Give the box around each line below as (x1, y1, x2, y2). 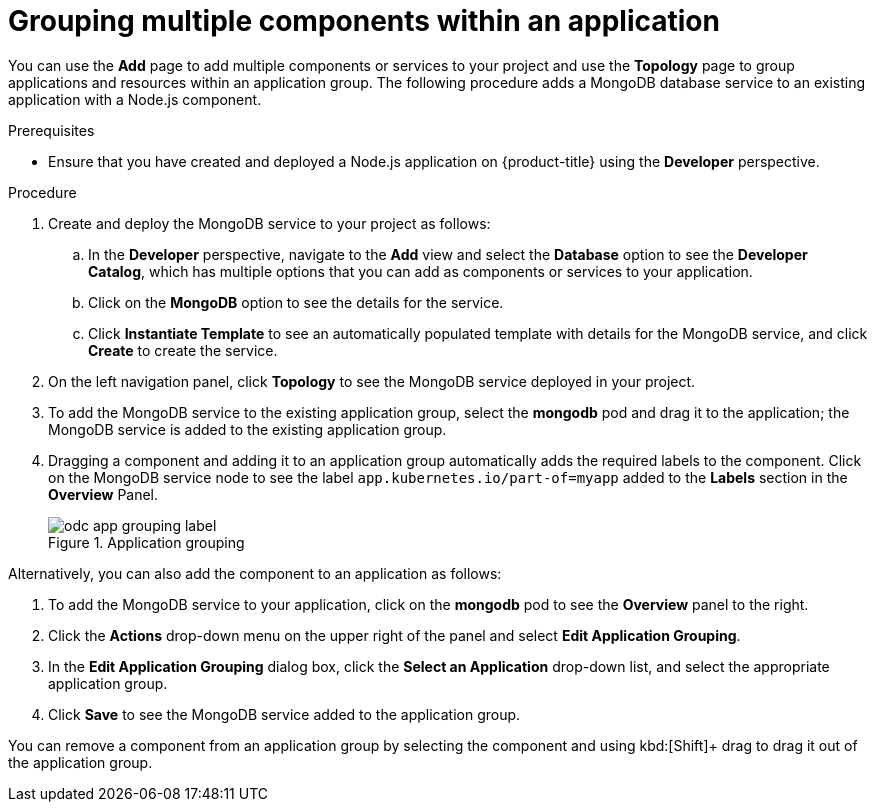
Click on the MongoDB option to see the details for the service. (88, 293, 504, 311)
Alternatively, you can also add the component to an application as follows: (8, 564, 502, 582)
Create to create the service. (88, 341, 278, 359)
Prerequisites (8, 121, 95, 139)
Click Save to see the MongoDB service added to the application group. (48, 705, 521, 723)
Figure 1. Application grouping (48, 533, 245, 551)
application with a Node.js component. (8, 90, 262, 108)
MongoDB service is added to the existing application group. (48, 420, 447, 438)
